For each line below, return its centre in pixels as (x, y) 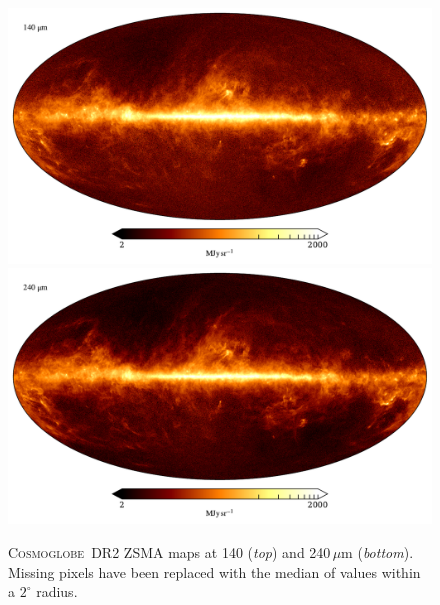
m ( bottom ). (377, 551)
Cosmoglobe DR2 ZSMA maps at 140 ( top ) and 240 (169, 551)
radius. (57, 591)
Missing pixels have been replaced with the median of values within (214, 571)
